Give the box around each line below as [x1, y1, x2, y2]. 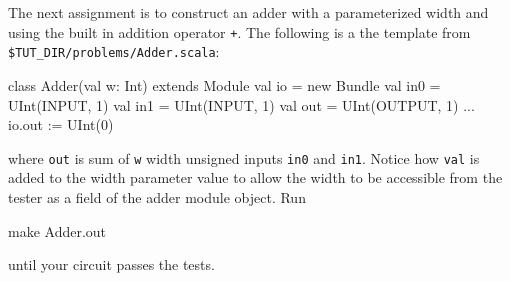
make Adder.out [8, 220, 107, 241]
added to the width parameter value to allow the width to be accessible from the [8, 167, 503, 188]
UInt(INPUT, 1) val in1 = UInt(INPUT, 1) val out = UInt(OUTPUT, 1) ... [8, 94, 475, 115]
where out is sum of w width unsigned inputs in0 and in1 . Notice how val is [8, 147, 480, 168]
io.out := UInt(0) [8, 114, 114, 135]
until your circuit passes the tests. [8, 254, 215, 275]
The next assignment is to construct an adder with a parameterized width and [8, 2, 489, 22]
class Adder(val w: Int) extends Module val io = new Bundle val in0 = [8, 74, 441, 95]
